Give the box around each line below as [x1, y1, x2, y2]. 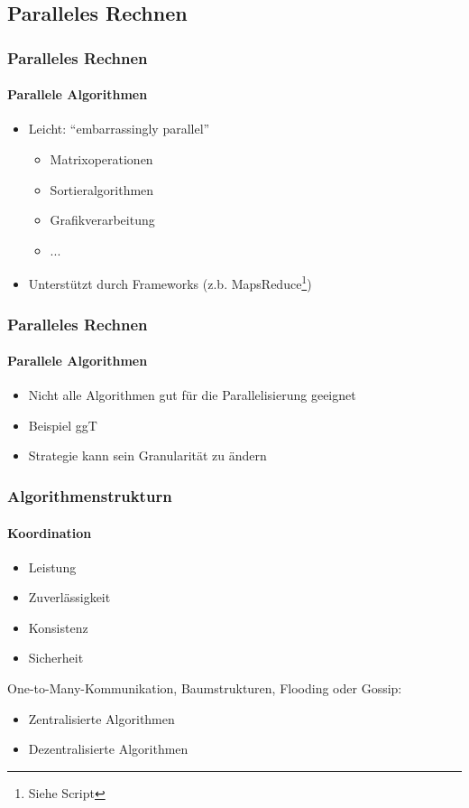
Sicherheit [28, 648, 84, 667]
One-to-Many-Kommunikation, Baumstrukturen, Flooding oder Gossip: [7, 679, 402, 698]
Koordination [7, 523, 92, 542]
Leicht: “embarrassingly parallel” [28, 119, 210, 138]
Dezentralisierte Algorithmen [28, 739, 189, 758]
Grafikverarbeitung [50, 210, 155, 229]
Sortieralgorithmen [50, 180, 154, 199]
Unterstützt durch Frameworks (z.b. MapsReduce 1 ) [28, 272, 312, 293]
